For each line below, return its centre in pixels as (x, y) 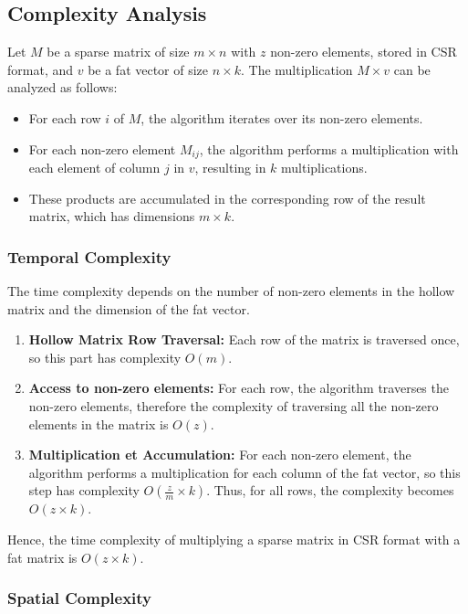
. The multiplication (296, 69)
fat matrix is (42, 557)
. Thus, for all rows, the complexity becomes (330, 490)
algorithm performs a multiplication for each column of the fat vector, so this (244, 472)
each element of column (94, 168)
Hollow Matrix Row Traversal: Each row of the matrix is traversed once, (244, 339)
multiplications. (324, 168)
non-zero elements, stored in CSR (364, 52)
